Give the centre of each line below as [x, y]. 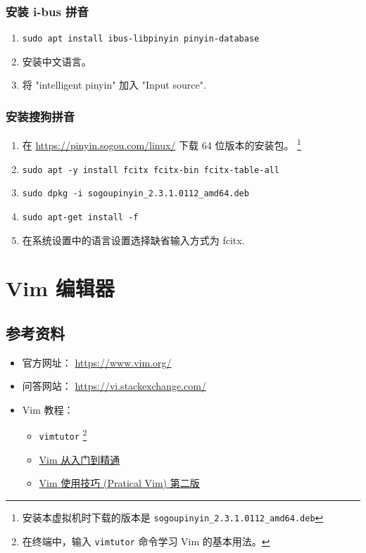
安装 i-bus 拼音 [47, 11]
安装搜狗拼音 [40, 116]
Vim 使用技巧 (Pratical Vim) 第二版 [119, 483]
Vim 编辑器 [60, 288]
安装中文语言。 [57, 61]
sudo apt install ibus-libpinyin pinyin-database [141, 39]
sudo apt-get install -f [80, 217]
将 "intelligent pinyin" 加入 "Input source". [114, 85]
